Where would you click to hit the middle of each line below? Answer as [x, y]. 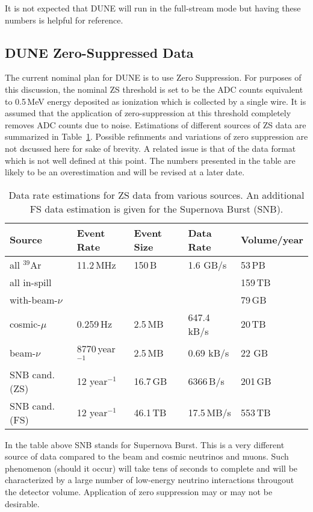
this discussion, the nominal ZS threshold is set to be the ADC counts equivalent [154, 89]
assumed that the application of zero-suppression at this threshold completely [148, 113]
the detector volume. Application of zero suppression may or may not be [139, 491]
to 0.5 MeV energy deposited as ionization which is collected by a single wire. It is [156, 101]
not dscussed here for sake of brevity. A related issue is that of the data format [150, 148]
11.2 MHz [96, 264]
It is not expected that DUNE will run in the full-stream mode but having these [153, 8]
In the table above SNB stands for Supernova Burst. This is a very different [145, 444]
